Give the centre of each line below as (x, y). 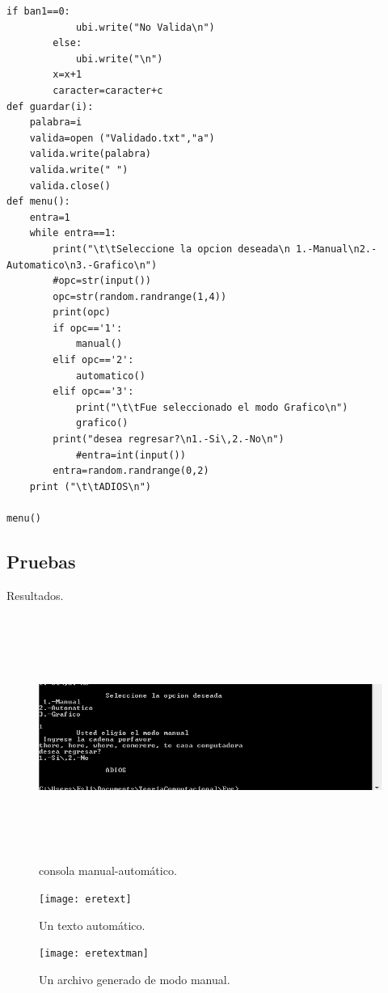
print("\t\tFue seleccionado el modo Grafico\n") (212, 407)
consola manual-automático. (108, 870)
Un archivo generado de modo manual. (135, 979)
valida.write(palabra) (90, 154)
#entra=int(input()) (131, 455)
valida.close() (70, 186)
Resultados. (35, 595)
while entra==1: (73, 233)
